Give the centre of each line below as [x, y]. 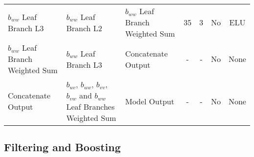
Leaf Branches [90, 107]
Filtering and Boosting [62, 147]
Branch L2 [84, 28]
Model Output [150, 101]
